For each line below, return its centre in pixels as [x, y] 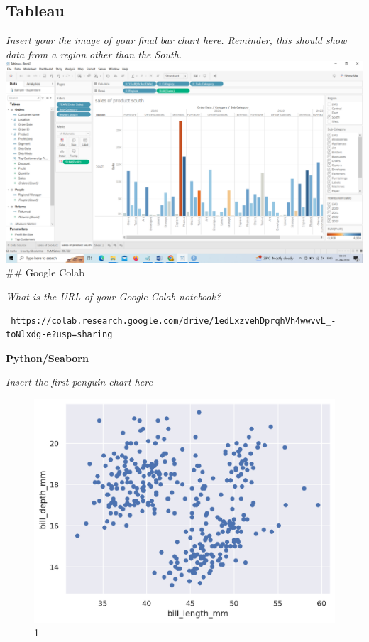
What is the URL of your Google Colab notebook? [114, 296]
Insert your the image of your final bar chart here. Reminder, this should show [176, 40]
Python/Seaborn [47, 358]
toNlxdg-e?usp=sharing [59, 335]
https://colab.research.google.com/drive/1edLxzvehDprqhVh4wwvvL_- [174, 321]
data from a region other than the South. [94, 54]
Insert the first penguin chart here [79, 382]
